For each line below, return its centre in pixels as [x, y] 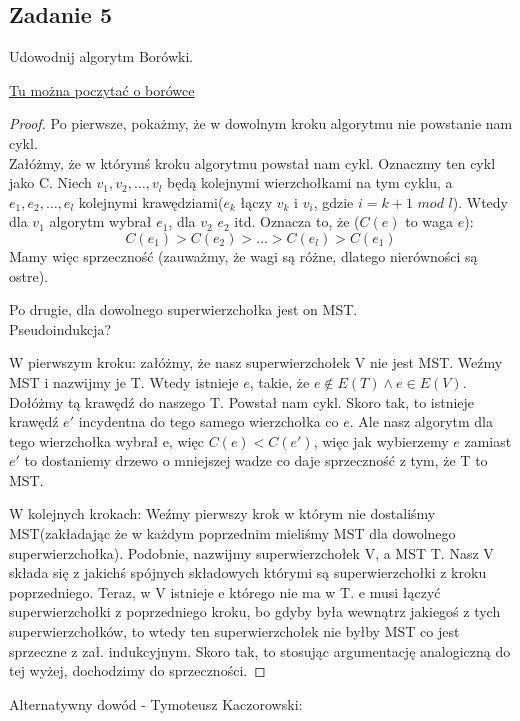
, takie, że [279, 381]
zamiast [488, 440]
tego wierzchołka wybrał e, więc [106, 440]
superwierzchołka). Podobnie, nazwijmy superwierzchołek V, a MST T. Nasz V [251, 552]
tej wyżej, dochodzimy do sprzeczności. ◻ [137, 670]
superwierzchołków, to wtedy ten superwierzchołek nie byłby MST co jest [234, 631]
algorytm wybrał [100, 221]
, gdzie [333, 201]
